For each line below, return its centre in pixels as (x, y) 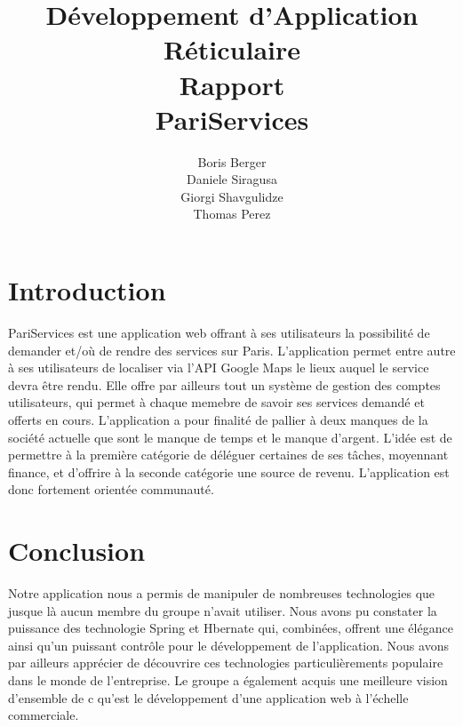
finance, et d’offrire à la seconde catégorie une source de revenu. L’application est (229, 471)
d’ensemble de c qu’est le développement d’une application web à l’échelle (208, 697)
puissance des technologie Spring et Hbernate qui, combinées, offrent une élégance (231, 628)
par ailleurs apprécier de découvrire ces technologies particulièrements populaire (226, 663)
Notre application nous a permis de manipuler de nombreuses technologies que (222, 593)
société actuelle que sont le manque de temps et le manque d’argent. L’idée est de (230, 437)
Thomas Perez (232, 214)
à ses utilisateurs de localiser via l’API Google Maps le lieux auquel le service (219, 367)
